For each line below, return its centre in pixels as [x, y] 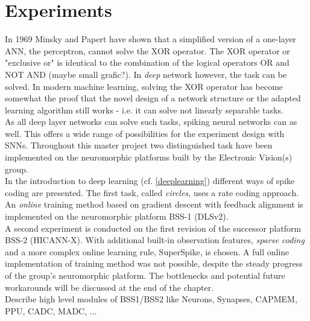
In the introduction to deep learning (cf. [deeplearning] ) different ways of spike [150, 181]
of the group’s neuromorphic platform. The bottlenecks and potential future [145, 275]
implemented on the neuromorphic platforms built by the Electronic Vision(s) [149, 157]
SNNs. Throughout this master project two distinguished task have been [139, 145]
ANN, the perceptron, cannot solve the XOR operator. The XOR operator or [147, 50]
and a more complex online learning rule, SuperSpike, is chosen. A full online [147, 251]
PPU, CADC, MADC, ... [51, 310]
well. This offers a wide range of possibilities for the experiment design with [145, 133]
